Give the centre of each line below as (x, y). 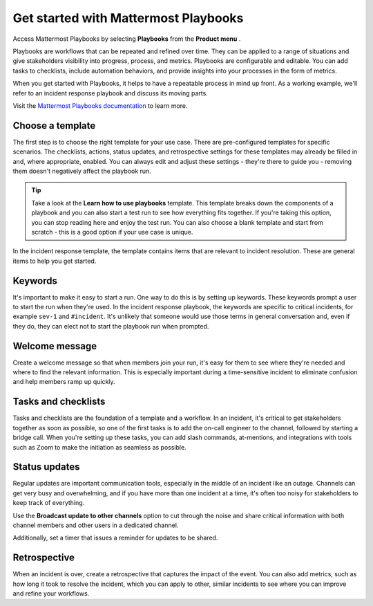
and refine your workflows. (51, 594)
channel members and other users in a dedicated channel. (96, 525)
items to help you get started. (55, 261)
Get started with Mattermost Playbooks (128, 18)
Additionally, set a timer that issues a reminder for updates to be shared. (115, 538)
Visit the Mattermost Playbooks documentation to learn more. (100, 105)
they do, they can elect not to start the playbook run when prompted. (111, 326)
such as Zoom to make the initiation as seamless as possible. (99, 447)
